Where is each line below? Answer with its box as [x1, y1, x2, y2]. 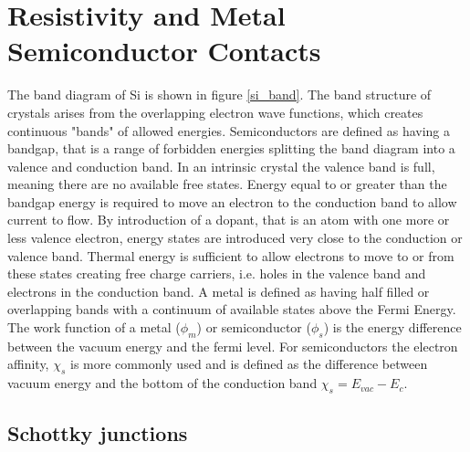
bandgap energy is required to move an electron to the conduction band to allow [7, 192, 457, 211]
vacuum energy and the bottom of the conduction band [7, 373, 318, 393]
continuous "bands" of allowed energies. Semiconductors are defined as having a [7, 121, 451, 140]
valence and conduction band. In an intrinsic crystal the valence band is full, [7, 156, 435, 175]
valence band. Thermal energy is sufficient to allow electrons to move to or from [7, 246, 454, 265]
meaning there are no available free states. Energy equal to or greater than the [7, 174, 447, 194]
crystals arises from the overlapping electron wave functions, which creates [7, 102, 423, 121]
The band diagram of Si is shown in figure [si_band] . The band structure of [7, 85, 432, 104]
